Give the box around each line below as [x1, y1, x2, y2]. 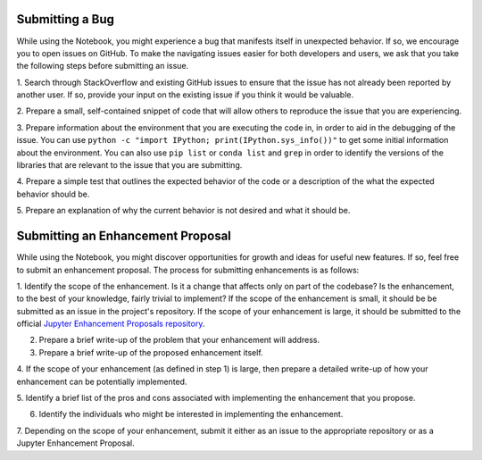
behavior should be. [16, 188, 90, 199]
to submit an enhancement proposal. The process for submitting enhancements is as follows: [16, 264, 360, 275]
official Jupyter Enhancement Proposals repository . [16, 318, 205, 330]
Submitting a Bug [16, 12, 115, 27]
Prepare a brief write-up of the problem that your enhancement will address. [38, 335, 320, 346]
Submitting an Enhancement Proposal [16, 229, 232, 244]
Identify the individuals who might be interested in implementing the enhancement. [38, 409, 344, 420]
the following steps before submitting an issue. [16, 61, 189, 71]
